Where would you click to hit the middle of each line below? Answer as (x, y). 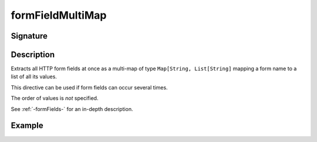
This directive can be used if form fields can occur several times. (89, 87)
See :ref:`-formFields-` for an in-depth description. (72, 109)
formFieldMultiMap (59, 15)
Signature (29, 36)
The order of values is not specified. (55, 98)
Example (27, 126)
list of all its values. (34, 77)
